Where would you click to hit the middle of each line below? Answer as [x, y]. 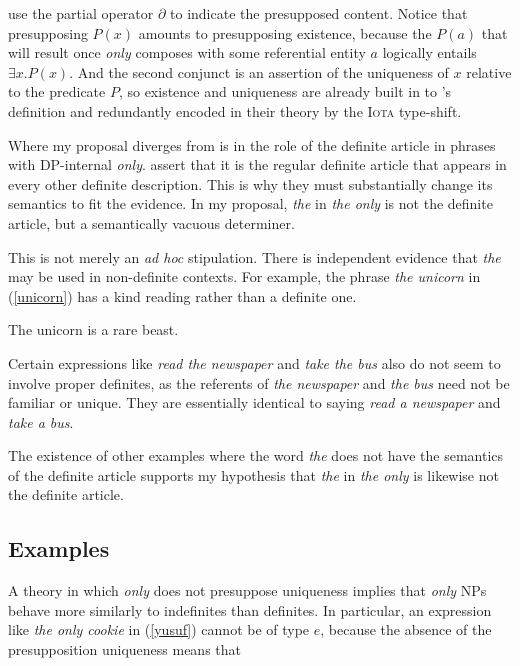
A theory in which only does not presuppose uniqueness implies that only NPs [247, 590]
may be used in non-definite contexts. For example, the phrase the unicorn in [244, 276]
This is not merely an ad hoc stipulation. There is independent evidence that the [254, 256]
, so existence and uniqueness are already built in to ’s [285, 91]
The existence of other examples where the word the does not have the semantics [256, 455]
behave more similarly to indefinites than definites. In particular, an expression [250, 609]
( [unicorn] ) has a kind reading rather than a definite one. [182, 295]
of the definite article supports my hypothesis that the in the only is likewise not [253, 474]
